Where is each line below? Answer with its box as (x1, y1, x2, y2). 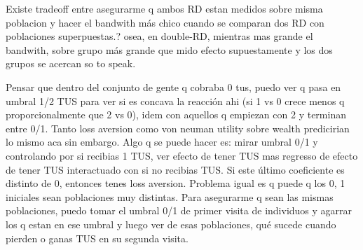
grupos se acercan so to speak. (6, 56, 136, 71)
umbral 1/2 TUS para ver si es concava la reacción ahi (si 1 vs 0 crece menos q (6, 93, 345, 108)
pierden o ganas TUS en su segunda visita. (6, 230, 189, 245)
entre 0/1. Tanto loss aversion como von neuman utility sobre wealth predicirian (6, 120, 350, 135)
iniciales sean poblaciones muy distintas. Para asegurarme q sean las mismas (6, 189, 334, 204)
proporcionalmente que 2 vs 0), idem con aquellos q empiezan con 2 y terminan (6, 107, 346, 122)
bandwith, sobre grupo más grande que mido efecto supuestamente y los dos (6, 42, 333, 57)
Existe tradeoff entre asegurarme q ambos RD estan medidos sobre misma (6, 1, 323, 15)
